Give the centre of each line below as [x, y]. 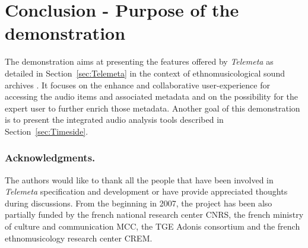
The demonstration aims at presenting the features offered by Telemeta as [139, 61]
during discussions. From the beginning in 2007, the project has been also [139, 203]
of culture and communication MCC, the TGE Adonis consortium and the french [153, 226]
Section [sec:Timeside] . [47, 131]
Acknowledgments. [50, 158]
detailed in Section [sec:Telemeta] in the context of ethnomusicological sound [145, 73]
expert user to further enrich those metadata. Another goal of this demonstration [153, 108]
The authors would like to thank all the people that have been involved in [139, 179]
